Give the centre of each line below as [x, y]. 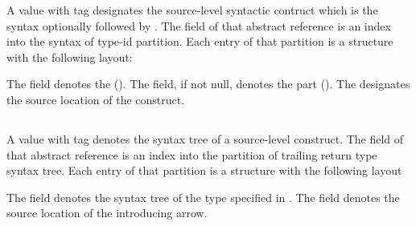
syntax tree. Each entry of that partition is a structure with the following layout [204, 170]
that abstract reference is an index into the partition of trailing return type [192, 154]
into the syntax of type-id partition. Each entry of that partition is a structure [200, 41]
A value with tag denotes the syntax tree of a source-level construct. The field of [205, 138]
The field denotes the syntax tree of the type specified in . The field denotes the [203, 197]
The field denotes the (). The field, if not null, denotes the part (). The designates [208, 84]
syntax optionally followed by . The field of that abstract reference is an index [199, 25]
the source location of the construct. [96, 99]
